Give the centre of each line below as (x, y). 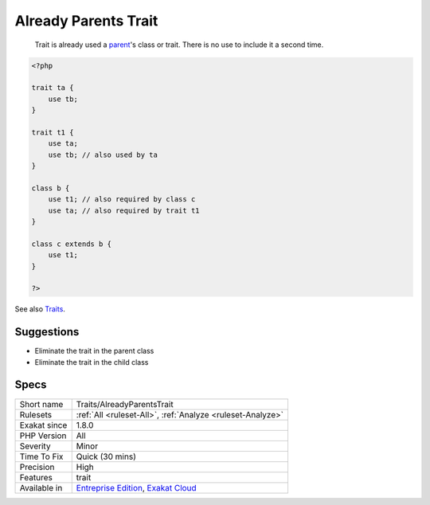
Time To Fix (41, 456)
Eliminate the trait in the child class (92, 362)
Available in (41, 487)
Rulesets (35, 414)
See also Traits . (40, 309)
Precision (37, 467)
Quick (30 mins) (106, 456)
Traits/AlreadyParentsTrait (125, 404)
